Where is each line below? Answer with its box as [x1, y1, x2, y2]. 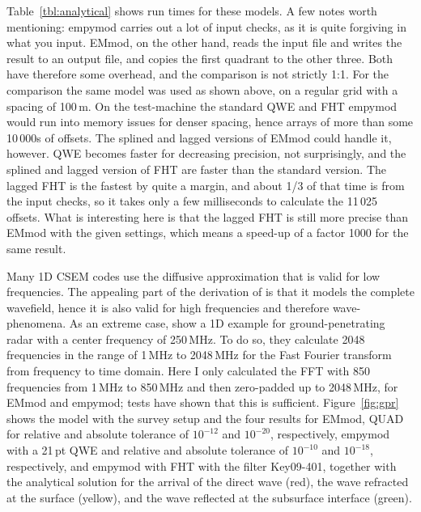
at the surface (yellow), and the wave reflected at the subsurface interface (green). [6, 489, 412, 506]
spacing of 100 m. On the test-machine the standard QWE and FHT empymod [6, 97, 398, 114]
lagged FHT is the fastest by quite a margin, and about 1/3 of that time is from [6, 176, 405, 193]
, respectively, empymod [270, 425, 390, 442]
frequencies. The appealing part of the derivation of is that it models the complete [6, 283, 415, 300]
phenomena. [6, 315, 66, 332]
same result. [6, 239, 66, 256]
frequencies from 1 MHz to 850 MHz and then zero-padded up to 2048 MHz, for [6, 378, 398, 395]
